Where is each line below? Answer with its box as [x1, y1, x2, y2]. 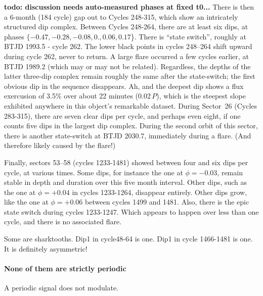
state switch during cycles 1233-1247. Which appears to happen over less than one [4, 206, 259, 217]
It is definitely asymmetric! [4, 243, 87, 254]
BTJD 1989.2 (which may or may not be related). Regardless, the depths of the [4, 61, 251, 71]
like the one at [4, 196, 49, 207]
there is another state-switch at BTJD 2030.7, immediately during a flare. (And [4, 130, 251, 140]
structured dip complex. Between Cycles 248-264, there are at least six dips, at [4, 21, 248, 32]
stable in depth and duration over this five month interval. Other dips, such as [4, 177, 247, 187]
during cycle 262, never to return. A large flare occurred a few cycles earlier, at [4, 51, 249, 61]
